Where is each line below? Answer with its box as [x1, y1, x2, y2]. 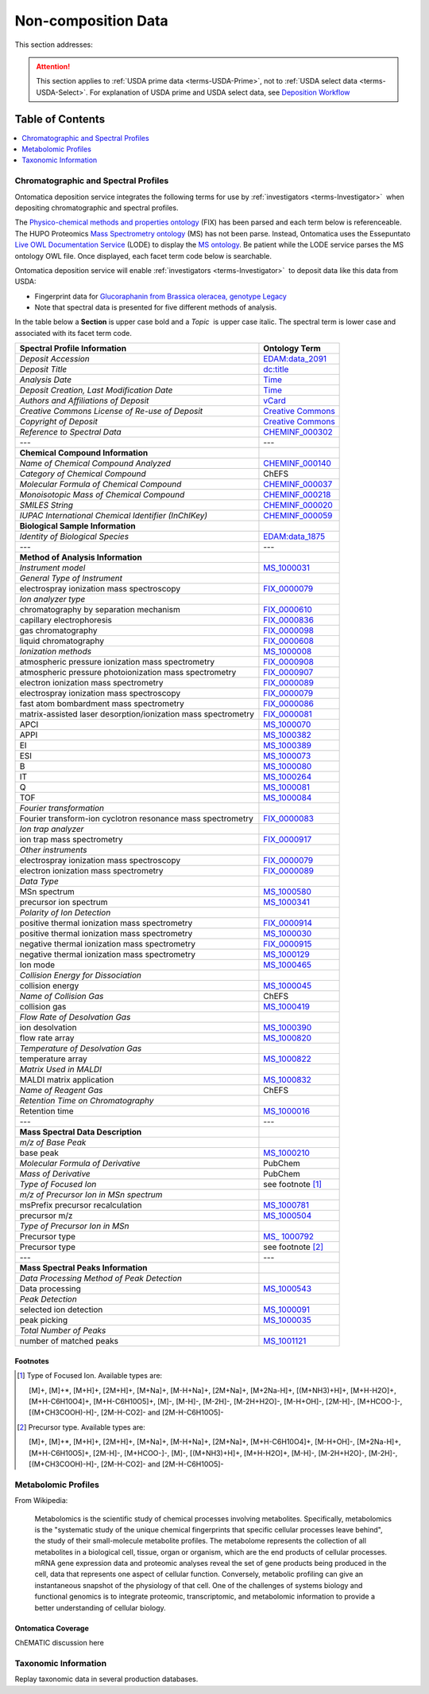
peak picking [19, 1314, 68, 1325]
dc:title [263, 364, 289, 375]
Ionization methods [19, 646, 91, 657]
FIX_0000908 [263, 657, 314, 668]
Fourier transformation [19, 802, 105, 814]
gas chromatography [19, 625, 98, 636]
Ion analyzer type [19, 594, 86, 605]
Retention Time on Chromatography [19, 1095, 154, 1107]
